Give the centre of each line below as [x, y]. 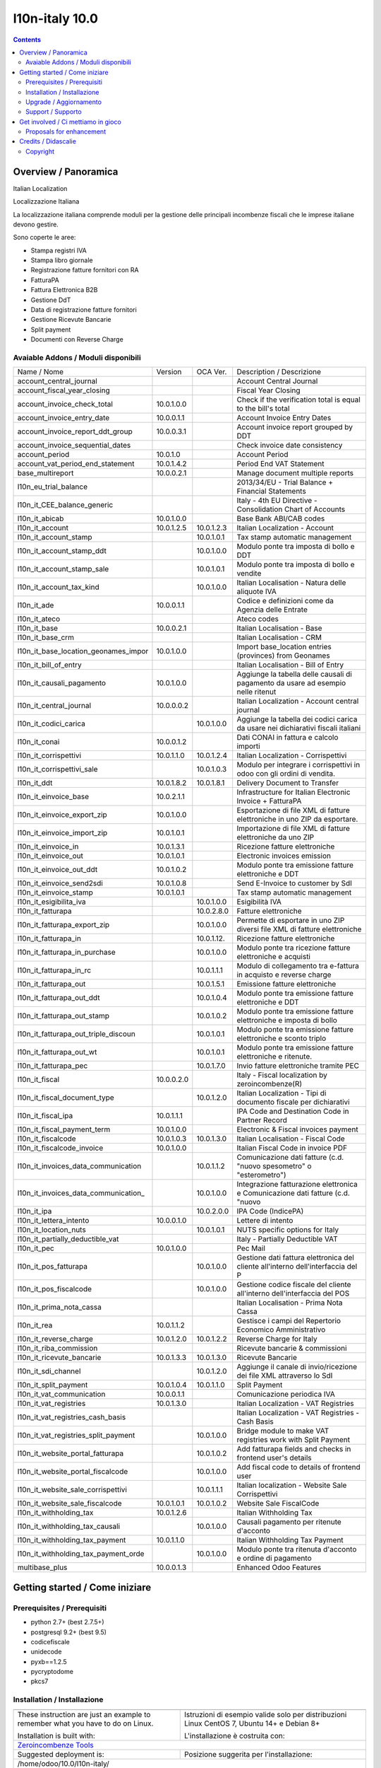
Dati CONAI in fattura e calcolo [288, 738]
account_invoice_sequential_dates [74, 446]
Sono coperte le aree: [44, 238]
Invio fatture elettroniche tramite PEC [298, 1066]
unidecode [46, 1652]
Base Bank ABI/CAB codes [281, 518]
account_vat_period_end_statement [76, 464]
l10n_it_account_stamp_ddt [62, 551]
